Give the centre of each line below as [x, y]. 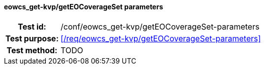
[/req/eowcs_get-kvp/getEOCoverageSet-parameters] [161, 38]
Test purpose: [32, 38]
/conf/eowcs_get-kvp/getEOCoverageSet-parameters [160, 26]
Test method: [32, 50]
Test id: [32, 26]
